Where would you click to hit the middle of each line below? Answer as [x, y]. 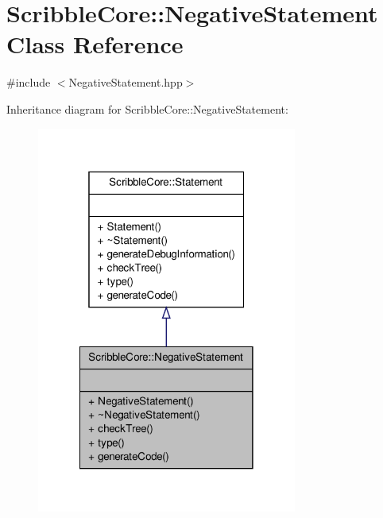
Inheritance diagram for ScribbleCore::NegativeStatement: [147, 108]
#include [29, 82]
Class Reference [95, 44]
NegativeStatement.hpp [126, 82]
